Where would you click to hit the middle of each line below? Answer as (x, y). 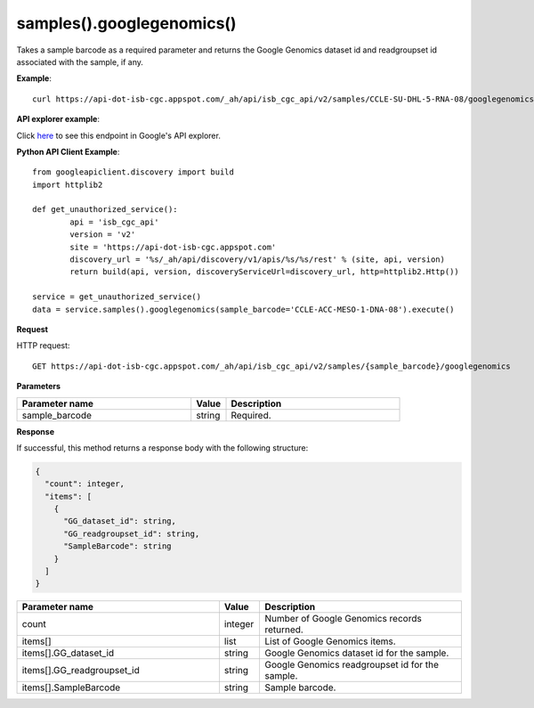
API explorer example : (58, 119)
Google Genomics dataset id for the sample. (356, 653)
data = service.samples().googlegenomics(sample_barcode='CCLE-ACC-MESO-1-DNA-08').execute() (243, 309)
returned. (284, 630)
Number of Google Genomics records (343, 619)
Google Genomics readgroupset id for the (352, 665)
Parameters (39, 387)
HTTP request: (43, 346)
